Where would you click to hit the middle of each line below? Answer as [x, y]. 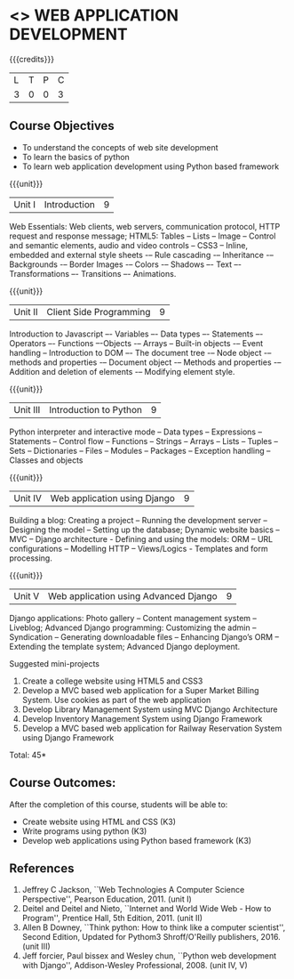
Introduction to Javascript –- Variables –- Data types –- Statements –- [136, 334]
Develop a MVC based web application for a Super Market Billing [140, 690]
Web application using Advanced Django [132, 595]
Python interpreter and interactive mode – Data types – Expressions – [135, 432]
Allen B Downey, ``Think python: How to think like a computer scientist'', [154, 927]
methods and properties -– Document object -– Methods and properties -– [145, 362]
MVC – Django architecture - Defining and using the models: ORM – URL [141, 538]
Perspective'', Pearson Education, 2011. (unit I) [107, 899]
